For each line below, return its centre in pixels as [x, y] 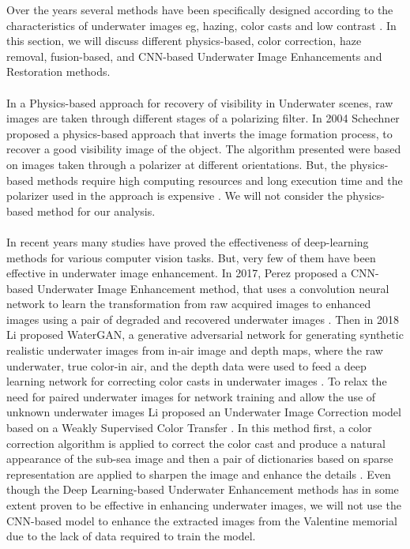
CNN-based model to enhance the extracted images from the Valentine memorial [202, 520]
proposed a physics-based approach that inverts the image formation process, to [199, 133]
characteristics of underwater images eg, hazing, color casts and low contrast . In [201, 25]
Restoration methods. [58, 71]
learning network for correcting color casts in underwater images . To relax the [197, 381]
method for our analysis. [96, 211]
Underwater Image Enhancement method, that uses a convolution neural [213, 288]
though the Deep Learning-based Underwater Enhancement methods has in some [203, 489]
